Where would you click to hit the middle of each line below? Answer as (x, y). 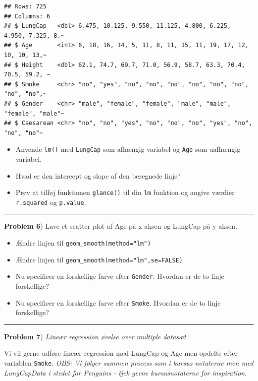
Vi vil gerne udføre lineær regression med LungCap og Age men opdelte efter (121, 353)
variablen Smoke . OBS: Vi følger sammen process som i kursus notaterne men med (129, 363)
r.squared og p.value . (51, 202)
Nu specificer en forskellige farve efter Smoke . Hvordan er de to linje (118, 302)
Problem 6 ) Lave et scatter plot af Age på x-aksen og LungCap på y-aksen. (121, 226)
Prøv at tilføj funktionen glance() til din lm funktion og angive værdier (125, 192)
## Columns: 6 (27, 16)
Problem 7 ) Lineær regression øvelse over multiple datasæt (95, 336)
